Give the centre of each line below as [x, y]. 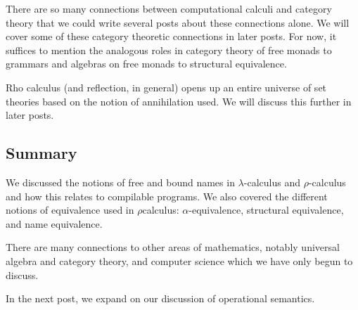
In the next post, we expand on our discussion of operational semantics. [160, 298]
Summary [41, 153]
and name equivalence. [54, 223]
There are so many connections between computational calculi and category [169, 8]
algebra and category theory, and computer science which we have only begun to [179, 260]
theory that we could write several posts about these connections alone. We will [178, 22]
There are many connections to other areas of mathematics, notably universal [173, 247]
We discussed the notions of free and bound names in [120, 182]
